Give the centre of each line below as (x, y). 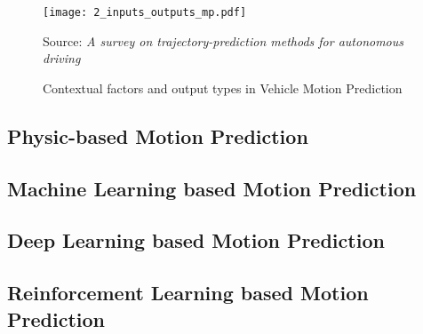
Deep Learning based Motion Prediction (196, 240)
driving (62, 58)
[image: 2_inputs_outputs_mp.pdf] (145, 12)
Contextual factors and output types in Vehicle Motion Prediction (223, 87)
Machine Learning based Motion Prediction (212, 188)
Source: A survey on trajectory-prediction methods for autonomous (223, 40)
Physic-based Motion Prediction (158, 135)
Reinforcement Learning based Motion (188, 293)
